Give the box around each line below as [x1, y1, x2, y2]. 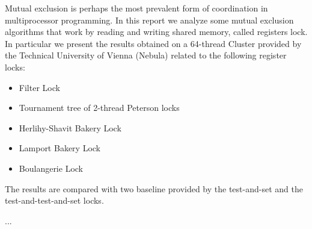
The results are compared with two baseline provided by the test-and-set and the [5, 182, 303, 195]
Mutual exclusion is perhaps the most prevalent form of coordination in [5, 2, 268, 14]
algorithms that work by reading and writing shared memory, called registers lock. [5, 25, 308, 38]
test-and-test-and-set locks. [5, 194, 104, 207]
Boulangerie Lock [19, 162, 84, 174]
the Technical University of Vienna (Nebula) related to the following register [5, 49, 287, 61]
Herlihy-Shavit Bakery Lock [19, 121, 121, 134]
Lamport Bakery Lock [19, 142, 101, 154]
